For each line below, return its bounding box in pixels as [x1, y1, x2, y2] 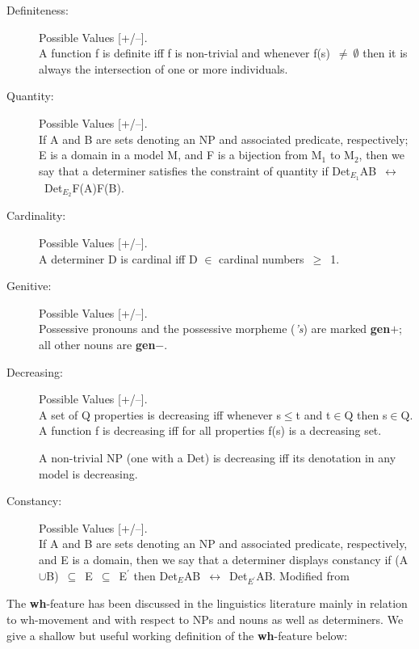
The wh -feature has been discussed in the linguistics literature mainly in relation [6, 595, 408, 612]
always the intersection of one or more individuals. [39, 60, 288, 77]
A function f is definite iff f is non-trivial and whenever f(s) [39, 44, 330, 61]
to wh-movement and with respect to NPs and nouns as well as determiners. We [6, 610, 404, 627]
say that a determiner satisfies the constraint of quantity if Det [39, 162, 350, 179]
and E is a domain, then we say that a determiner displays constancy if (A [39, 550, 409, 567]
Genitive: [6, 277, 52, 294]
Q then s [344, 406, 388, 423]
